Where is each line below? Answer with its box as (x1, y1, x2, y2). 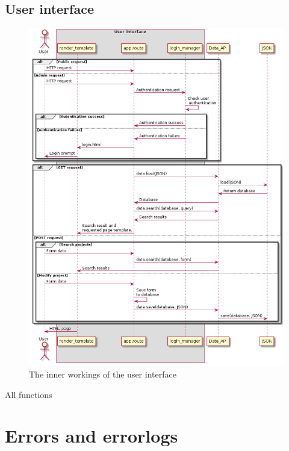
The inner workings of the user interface (29, 368, 176, 381)
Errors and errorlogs (5, 423, 178, 448)
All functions (5, 388, 52, 400)
